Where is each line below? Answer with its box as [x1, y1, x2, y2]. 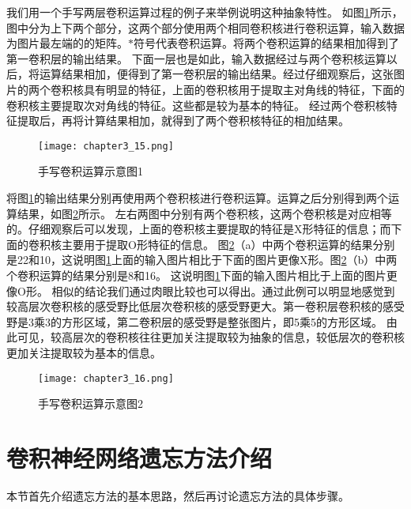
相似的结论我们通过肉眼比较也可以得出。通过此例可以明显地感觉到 [51, 282, 395, 299]
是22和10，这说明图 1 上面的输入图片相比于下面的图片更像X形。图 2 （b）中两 [6, 251, 398, 268]
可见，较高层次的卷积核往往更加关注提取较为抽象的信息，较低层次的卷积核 [17, 329, 405, 345]
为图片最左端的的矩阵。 [6, 35, 128, 51]
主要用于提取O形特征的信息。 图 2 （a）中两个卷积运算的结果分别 [61, 236, 395, 252]
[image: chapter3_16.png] [38, 372, 174, 384]
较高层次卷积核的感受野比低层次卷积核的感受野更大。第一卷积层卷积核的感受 [6, 298, 405, 315]
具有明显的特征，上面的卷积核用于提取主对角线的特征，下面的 [83, 81, 405, 97]
